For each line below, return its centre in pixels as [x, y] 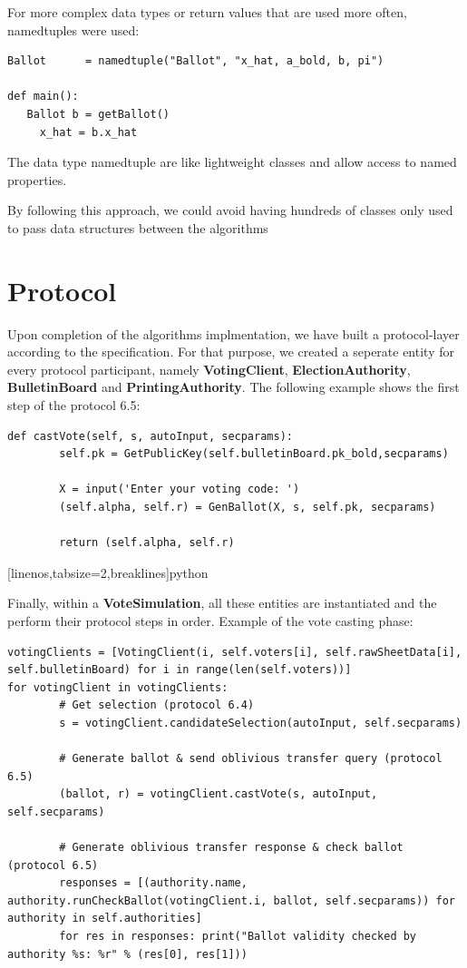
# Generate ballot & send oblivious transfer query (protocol [251, 759]
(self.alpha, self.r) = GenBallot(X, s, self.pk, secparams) [248, 507]
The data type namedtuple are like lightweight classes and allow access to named [232, 162]
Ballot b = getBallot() [98, 114]
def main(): [43, 97]
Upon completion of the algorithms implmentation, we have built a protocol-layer [233, 333]
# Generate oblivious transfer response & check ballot [231, 848]
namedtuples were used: [73, 29]
